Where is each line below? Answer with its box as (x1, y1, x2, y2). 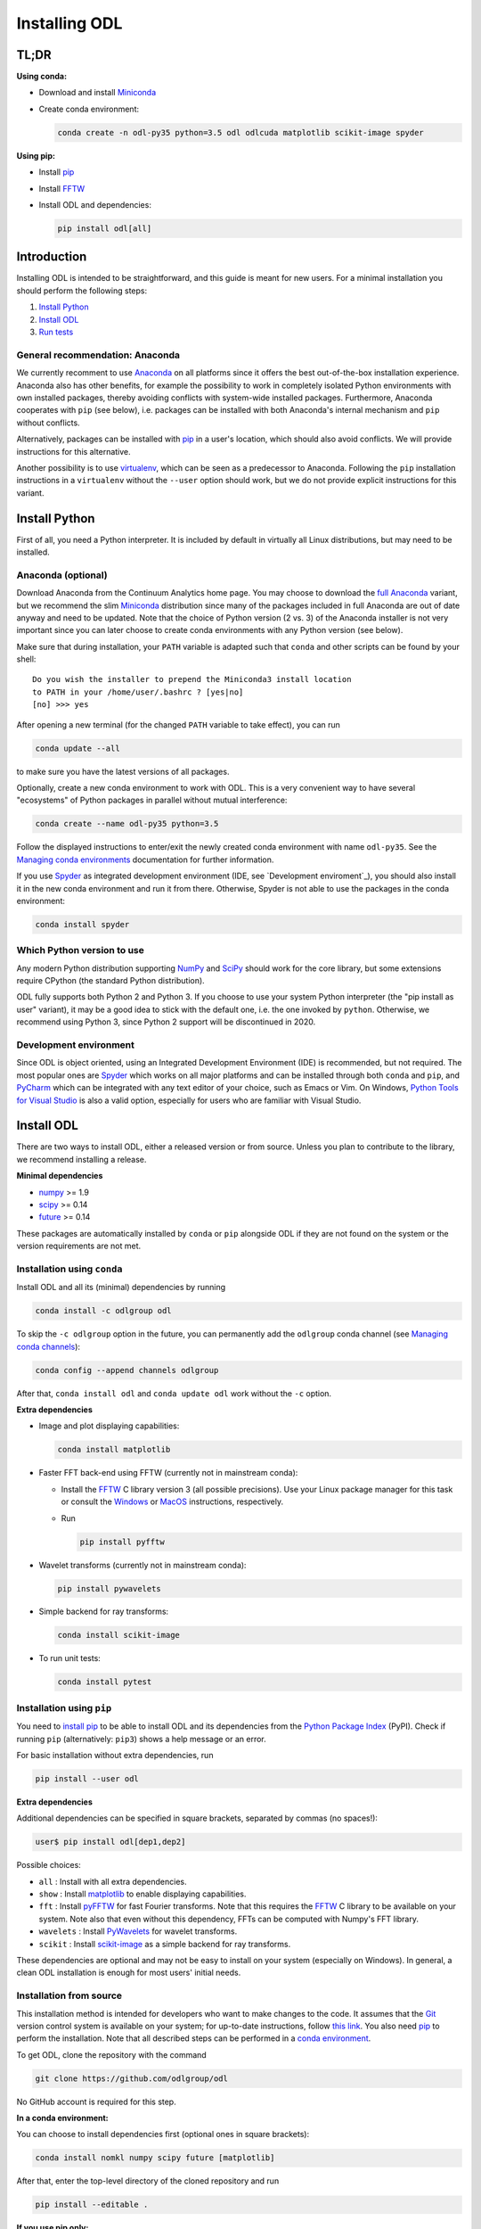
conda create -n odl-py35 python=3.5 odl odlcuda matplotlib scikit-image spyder (57, 127, 425, 137)
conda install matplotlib (57, 1444, 171, 1455)
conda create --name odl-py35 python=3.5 (35, 818, 219, 829)
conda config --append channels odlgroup (35, 1365, 219, 1375)
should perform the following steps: (16, 285, 148, 296)
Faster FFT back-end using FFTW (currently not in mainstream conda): (38, 1468, 298, 1478)
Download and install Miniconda (38, 87, 156, 98)
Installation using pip (16, 1701, 112, 1714)
